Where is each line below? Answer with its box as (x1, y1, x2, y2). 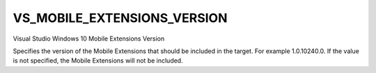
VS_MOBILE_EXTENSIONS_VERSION (13, 10, 228, 25)
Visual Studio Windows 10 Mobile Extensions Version (13, 34, 165, 43)
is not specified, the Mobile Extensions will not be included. (13, 56, 184, 65)
